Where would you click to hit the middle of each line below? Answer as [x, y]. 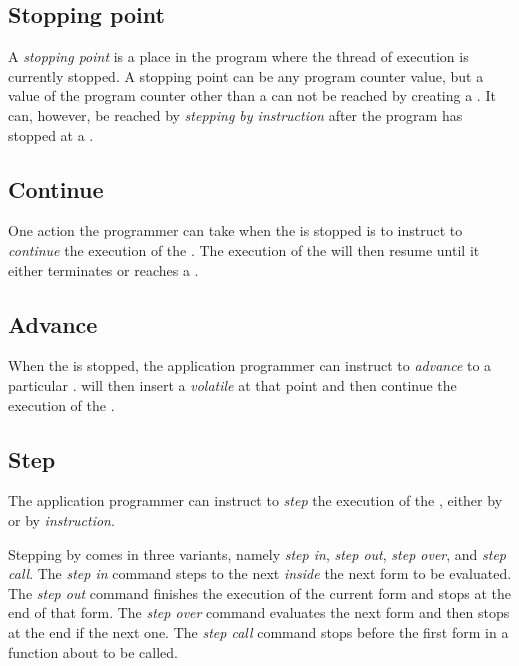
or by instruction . [61, 519]
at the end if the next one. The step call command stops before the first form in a [258, 631]
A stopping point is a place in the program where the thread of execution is [238, 56]
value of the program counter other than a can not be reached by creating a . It [252, 95]
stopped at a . [51, 134]
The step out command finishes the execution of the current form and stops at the [259, 592]
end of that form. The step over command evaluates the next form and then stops [259, 612]
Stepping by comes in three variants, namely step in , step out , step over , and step [257, 553]
